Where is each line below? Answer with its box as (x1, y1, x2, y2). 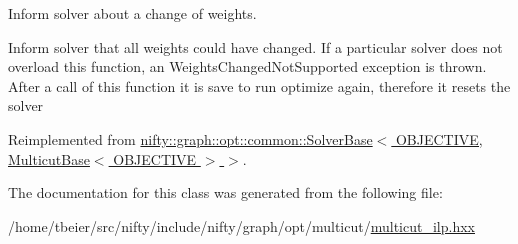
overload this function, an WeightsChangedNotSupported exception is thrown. (8, 56, 487, 77)
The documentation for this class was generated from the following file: (8, 182, 443, 203)
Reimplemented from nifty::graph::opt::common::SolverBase (8, 128, 373, 149)
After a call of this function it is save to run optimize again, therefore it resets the (8, 75, 511, 96)
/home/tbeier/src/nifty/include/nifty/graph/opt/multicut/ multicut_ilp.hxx (8, 215, 475, 236)
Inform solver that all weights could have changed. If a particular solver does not (8, 36, 503, 57)
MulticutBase (8, 148, 90, 169)
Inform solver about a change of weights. (8, 3, 257, 23)
